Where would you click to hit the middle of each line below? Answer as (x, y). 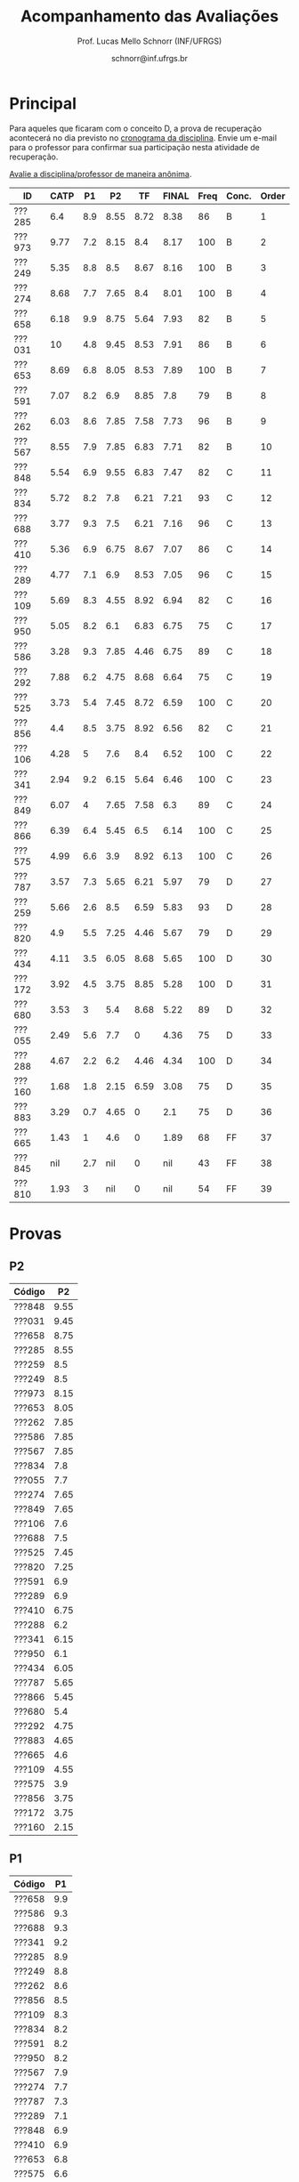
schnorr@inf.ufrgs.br (149, 58)
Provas (36, 1233)
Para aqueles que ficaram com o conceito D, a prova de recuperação (136, 128)
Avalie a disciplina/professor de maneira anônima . (101, 174)
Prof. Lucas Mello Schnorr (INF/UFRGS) (149, 41)
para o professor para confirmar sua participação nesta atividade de (134, 147)
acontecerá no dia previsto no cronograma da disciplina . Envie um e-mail (143, 137)
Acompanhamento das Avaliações (149, 16)
